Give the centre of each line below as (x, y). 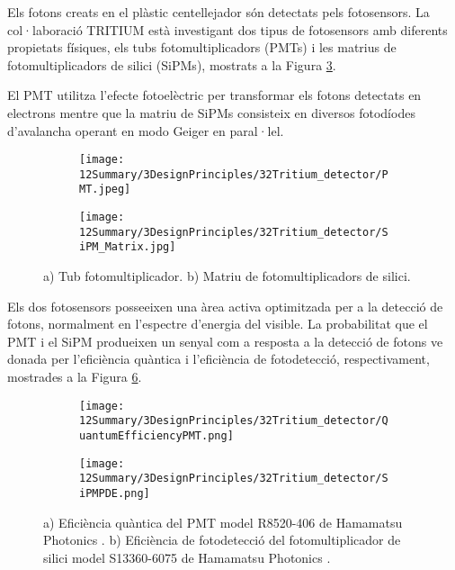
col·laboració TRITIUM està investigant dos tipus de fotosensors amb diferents (227, 29)
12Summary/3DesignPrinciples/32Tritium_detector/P (234, 174)
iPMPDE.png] (115, 493)
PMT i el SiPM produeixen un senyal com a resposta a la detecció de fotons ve (225, 341)
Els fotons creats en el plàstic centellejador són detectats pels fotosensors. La (219, 12)
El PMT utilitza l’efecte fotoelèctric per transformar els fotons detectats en (214, 95)
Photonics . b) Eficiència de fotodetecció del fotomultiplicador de (222, 540)
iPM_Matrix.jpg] (128, 247)
